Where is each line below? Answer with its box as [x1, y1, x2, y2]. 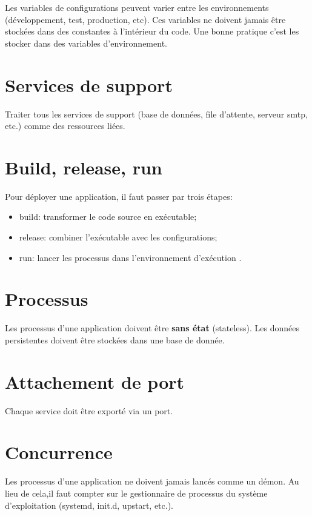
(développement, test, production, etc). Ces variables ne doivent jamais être [5, 13, 286, 25]
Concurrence [5, 440, 113, 465]
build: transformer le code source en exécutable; [19, 210, 197, 223]
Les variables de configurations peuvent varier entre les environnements [5, 1, 269, 13]
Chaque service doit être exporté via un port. [5, 404, 173, 417]
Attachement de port [5, 369, 185, 394]
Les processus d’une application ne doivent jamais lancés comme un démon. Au [5, 475, 299, 488]
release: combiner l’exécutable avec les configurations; [19, 231, 217, 243]
